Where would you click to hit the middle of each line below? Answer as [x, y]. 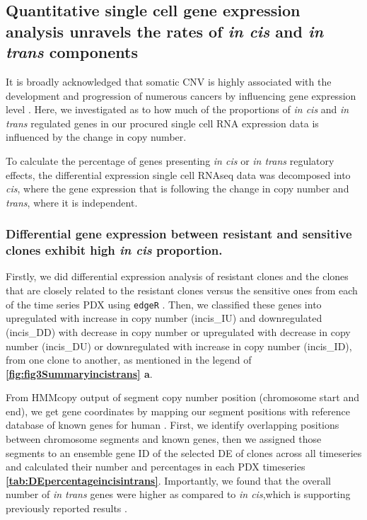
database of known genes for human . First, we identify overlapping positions [173, 425]
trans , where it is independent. [72, 202]
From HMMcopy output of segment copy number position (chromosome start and [182, 397]
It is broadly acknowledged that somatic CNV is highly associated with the [169, 81]
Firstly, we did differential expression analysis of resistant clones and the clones [177, 276]
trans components [72, 52]
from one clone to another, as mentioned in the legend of [129, 360]
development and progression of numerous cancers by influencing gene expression [181, 95]
